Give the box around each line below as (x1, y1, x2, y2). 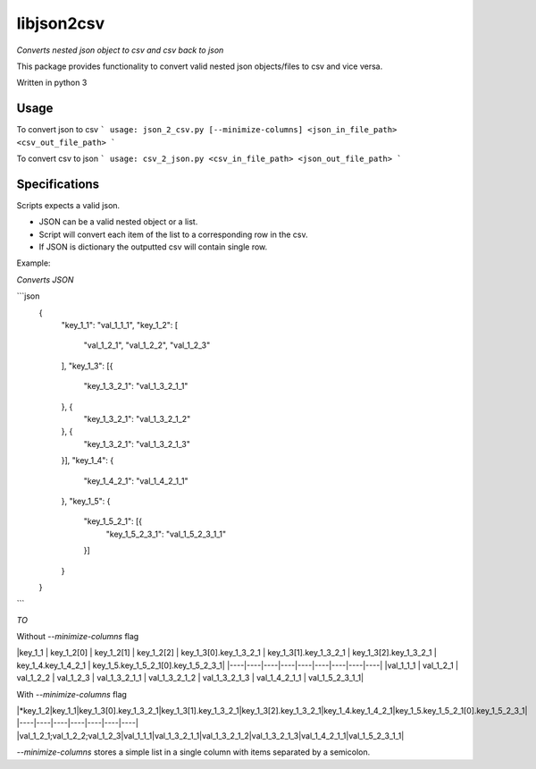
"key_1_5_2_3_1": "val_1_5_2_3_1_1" (105, 528, 227, 539)
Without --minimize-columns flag (16, 631, 139, 642)
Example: (16, 258, 51, 268)
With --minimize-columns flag (16, 689, 127, 699)
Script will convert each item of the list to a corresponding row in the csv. (38, 229, 308, 240)
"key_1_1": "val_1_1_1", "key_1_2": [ (61, 320, 179, 331)
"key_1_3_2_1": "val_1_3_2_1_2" (83, 414, 191, 424)
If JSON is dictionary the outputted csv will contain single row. (38, 241, 268, 252)
